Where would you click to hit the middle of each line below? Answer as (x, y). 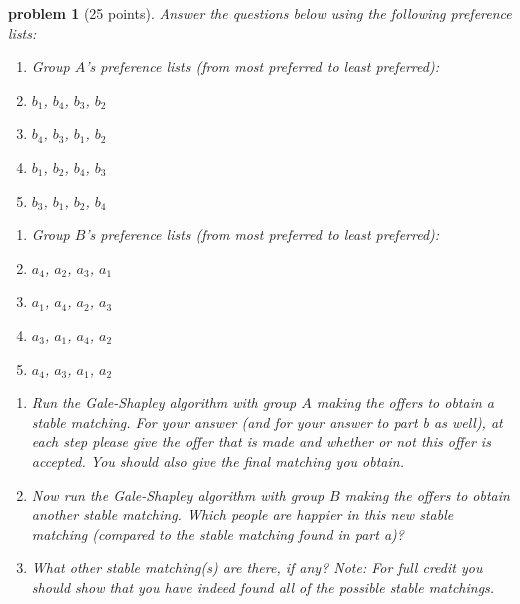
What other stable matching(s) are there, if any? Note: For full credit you (257, 567)
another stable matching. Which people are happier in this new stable (242, 514)
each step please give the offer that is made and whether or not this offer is (261, 441)
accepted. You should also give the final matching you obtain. (217, 460)
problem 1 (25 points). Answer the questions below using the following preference (260, 13)
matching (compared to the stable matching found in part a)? (217, 533)
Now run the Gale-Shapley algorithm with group (178, 494)
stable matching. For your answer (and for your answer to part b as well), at (267, 421)
